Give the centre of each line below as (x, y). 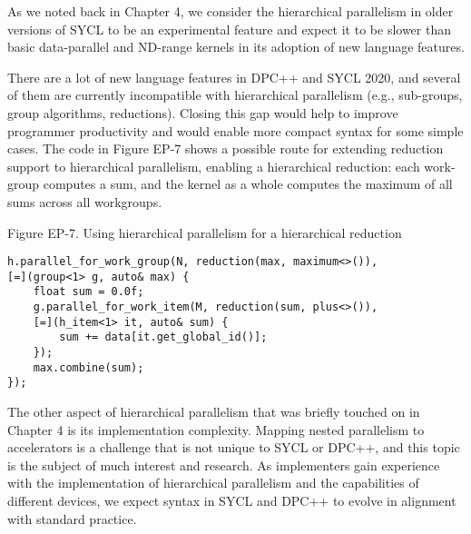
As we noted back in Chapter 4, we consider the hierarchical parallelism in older (231, 11)
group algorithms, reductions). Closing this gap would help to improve (203, 112)
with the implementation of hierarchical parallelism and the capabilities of (213, 483)
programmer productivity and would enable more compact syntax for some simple (235, 130)
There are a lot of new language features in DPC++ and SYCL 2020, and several (234, 77)
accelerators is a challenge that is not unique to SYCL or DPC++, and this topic (234, 447)
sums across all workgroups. (85, 201)
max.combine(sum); (88, 367)
